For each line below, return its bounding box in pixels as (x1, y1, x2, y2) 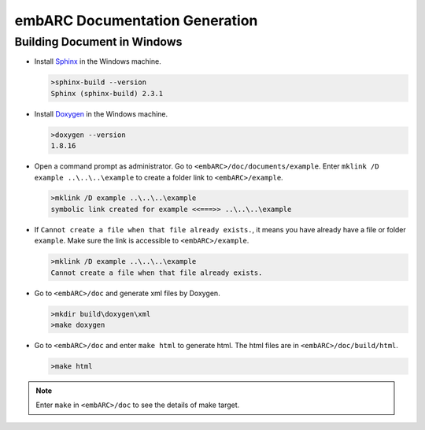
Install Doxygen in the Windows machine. (34, 109, 168, 118)
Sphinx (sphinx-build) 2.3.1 (50, 89, 164, 98)
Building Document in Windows (14, 35, 183, 49)
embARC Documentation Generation (14, 12, 258, 29)
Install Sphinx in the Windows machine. (34, 57, 161, 66)
